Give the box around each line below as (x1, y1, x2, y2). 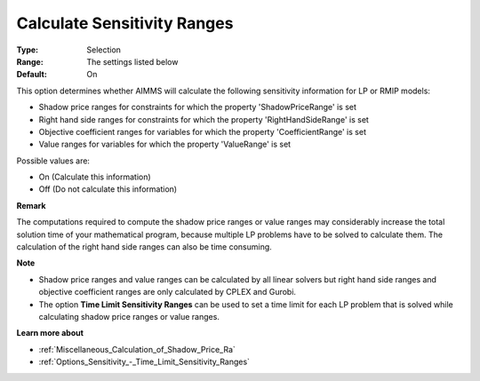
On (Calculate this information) (38, 171, 151, 182)
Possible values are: (16, 155, 91, 166)
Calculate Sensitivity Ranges (16, 13, 234, 33)
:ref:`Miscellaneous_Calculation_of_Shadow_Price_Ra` (38, 344, 236, 354)
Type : (16, 44, 39, 55)
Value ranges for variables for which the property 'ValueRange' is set (38, 139, 292, 150)
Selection (86, 44, 122, 55)
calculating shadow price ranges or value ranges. (38, 311, 220, 321)
